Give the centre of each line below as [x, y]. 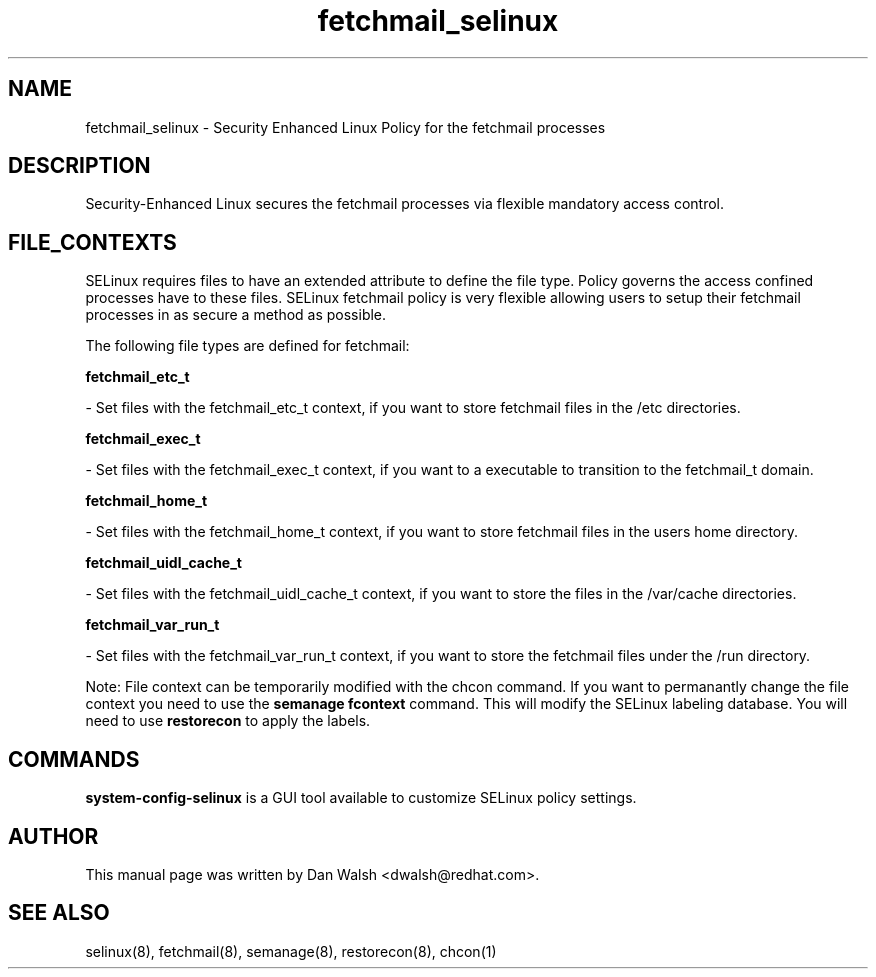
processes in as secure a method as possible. [236, 315]
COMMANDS [74, 759]
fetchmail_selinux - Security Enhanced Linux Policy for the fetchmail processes [345, 127]
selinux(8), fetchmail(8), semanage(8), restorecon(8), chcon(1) [291, 951]
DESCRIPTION [79, 166]
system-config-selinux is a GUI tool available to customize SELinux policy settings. [361, 798]
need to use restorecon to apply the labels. [228, 721]
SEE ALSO [59, 913]
